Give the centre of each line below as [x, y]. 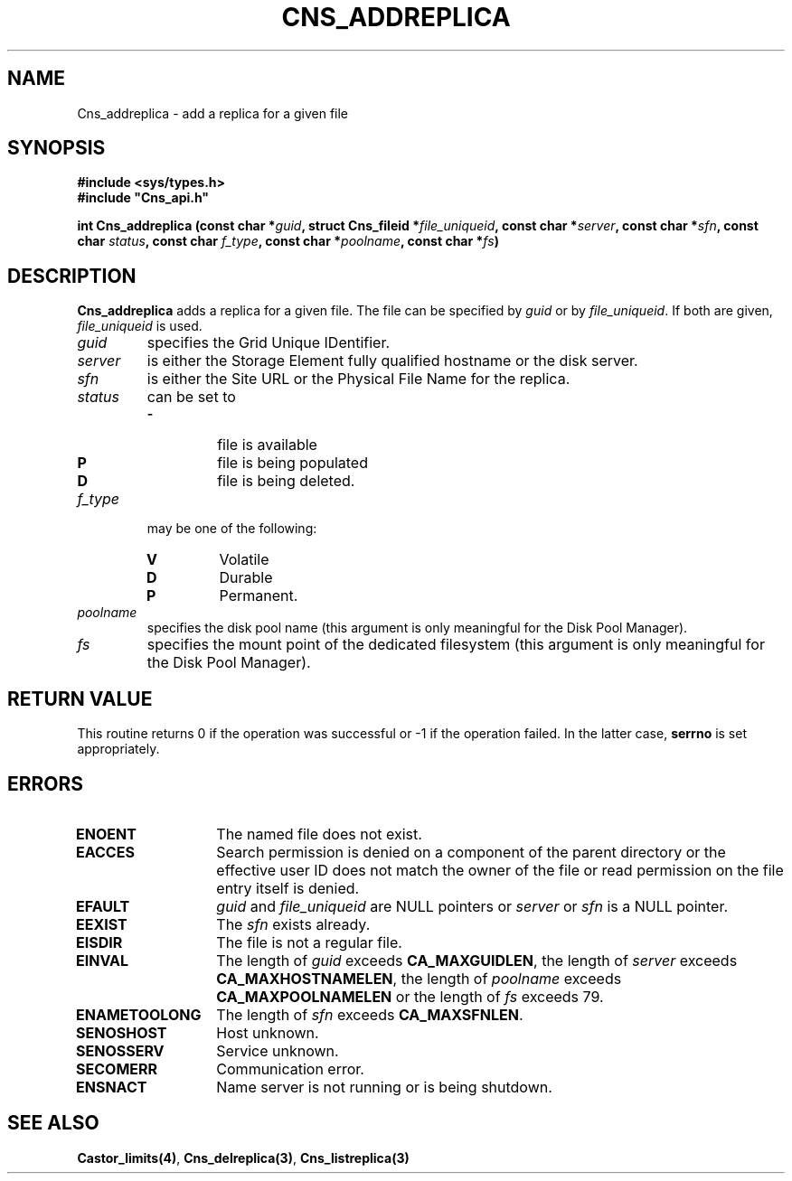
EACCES [105, 852]
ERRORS [46, 783]
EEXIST [102, 924]
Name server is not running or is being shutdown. [384, 1087]
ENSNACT [112, 1087]
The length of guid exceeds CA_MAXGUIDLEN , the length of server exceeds [477, 960]
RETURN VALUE [80, 698]
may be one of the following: [232, 529]
